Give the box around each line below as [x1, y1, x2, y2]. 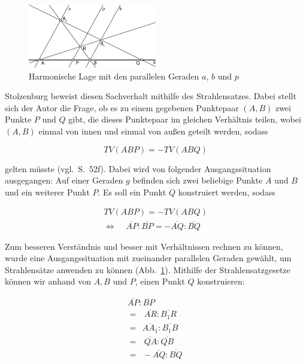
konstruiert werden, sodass [178, 185, 275, 198]
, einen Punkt [135, 275, 185, 287]
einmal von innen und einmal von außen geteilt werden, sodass [38, 124, 268, 137]
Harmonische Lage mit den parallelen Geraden [29, 69, 199, 82]
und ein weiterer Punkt [5, 185, 90, 198]
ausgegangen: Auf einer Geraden [5, 174, 123, 186]
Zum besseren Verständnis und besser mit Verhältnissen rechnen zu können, [5, 240, 283, 252]
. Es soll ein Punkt [98, 185, 166, 198]
